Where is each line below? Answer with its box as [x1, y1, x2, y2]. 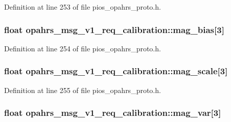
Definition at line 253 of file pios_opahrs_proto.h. [4, 2, 161, 12]
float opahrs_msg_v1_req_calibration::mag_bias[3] [4, 23, 224, 36]
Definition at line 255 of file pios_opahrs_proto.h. [4, 84, 161, 95]
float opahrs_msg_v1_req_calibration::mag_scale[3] [4, 65, 228, 77]
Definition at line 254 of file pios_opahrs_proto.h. [4, 43, 161, 53]
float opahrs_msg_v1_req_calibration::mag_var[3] [4, 106, 221, 119]
